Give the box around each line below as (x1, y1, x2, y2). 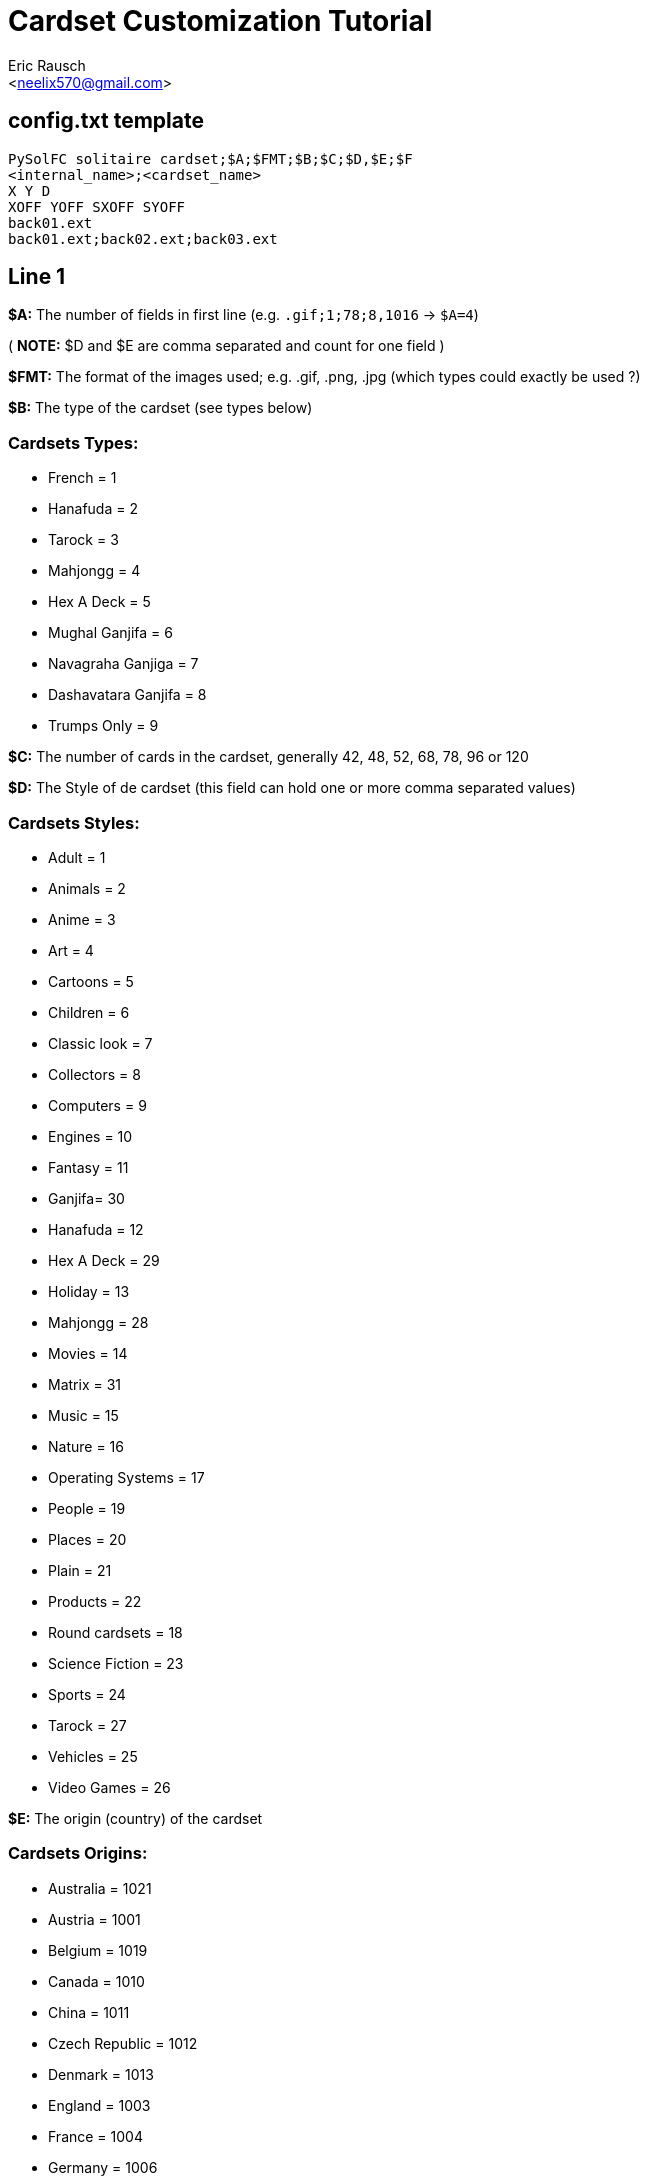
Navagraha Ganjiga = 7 (48, 655, 199, 673)
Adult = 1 (48, 848, 106, 866)
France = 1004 (48, 2127, 143, 2145)
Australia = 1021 (48, 1879, 152, 1897)
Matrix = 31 (48, 1375, 122, 1393)
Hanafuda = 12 (48, 1220, 144, 1238)
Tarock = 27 (48, 1716, 127, 1734)
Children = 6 (48, 1003, 130, 1021)
